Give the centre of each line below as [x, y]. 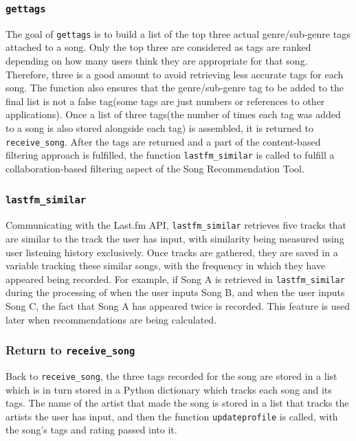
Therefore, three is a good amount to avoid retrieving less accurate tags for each [175, 74]
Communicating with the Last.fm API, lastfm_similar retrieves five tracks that [176, 225]
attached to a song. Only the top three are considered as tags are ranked [158, 47]
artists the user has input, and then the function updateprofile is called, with [172, 416]
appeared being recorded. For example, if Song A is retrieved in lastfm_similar [175, 279]
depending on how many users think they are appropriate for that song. [157, 61]
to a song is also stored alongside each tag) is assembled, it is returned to [159, 128]
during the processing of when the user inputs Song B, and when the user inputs [175, 292]
